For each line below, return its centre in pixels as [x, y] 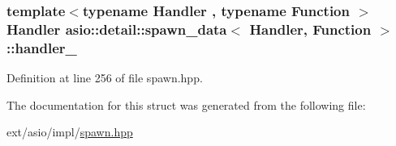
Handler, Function [310, 29]
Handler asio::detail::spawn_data [117, 29]
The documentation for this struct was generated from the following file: [186, 104]
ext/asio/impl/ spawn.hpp [70, 132]
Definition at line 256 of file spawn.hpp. [105, 78]
